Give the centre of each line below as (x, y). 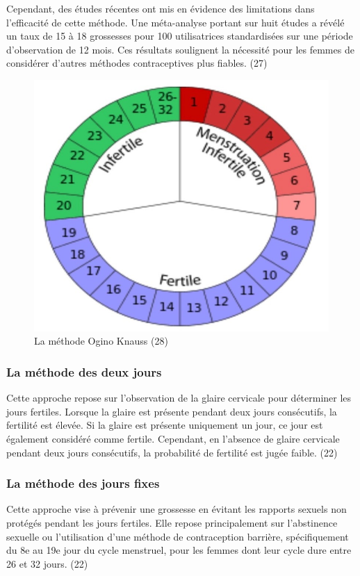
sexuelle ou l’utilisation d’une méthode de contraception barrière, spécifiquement (178, 536)
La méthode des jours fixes (83, 483)
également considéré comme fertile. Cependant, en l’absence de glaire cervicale (173, 438)
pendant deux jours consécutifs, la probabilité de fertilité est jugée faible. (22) (172, 452)
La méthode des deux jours (84, 371)
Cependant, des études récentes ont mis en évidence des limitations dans (161, 8)
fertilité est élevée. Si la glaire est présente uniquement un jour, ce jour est (165, 425)
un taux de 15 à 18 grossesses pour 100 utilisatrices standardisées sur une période (180, 36)
